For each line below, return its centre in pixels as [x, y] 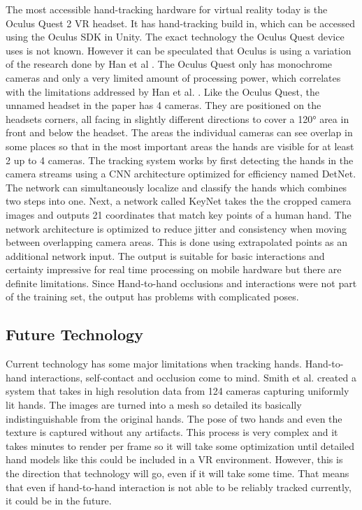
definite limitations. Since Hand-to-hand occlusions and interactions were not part [181, 283]
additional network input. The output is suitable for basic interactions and [165, 255]
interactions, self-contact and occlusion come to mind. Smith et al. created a [193, 377]
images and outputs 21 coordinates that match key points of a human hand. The [179, 214]
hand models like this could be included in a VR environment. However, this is [174, 459]
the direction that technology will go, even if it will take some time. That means [178, 473]
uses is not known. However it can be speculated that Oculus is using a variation [179, 50]
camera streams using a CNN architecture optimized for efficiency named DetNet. [181, 174]
